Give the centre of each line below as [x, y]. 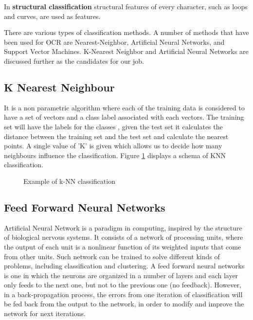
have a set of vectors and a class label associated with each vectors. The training [124, 117]
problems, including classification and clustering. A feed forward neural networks [124, 266]
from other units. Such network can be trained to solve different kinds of [112, 256]
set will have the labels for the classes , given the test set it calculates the [113, 126]
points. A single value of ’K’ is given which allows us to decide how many [113, 146]
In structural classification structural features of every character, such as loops [126, 6]
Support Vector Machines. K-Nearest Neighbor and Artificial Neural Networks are [126, 51]
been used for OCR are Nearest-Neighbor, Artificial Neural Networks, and [114, 42]
